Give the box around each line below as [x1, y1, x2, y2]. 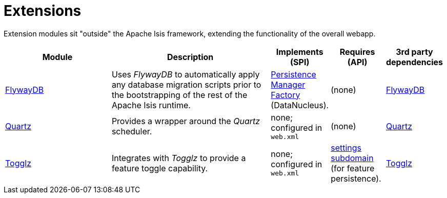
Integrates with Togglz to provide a [111, 152, 246, 163]
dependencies [385, 56, 443, 67]
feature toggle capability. [111, 163, 208, 173]
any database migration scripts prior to [111, 79, 261, 90]
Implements [276, 46, 323, 57]
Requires [339, 46, 375, 57]
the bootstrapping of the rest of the [111, 89, 248, 100]
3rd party [396, 46, 433, 57]
